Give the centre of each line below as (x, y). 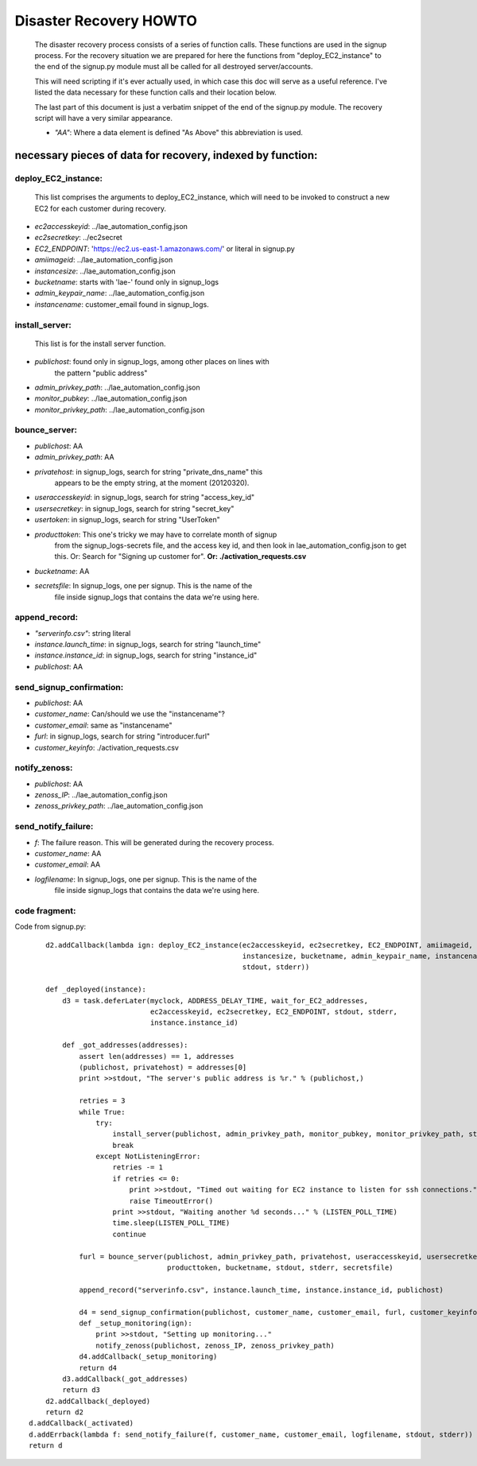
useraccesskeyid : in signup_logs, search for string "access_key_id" (145, 498)
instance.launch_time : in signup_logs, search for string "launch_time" (148, 645)
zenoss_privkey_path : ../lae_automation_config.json (119, 806)
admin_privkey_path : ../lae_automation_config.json (117, 387)
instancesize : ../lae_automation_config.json (105, 271)
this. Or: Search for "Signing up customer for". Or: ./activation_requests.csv (180, 557)
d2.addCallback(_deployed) (98, 1401)
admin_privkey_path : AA (74, 457)
